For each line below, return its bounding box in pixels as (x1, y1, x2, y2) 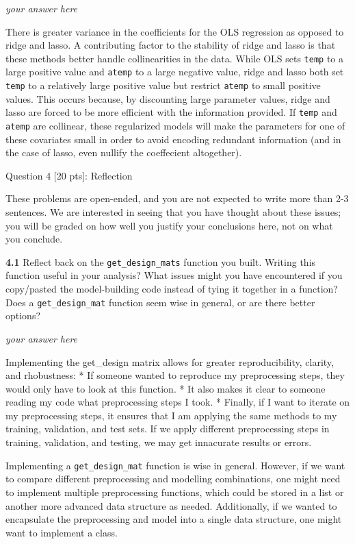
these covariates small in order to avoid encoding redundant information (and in (5, 132, 341, 146)
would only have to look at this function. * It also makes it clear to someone (5, 381, 326, 395)
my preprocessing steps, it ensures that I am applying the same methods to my (5, 408, 337, 422)
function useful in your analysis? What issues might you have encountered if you (5, 268, 343, 282)
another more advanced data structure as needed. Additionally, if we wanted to (5, 498, 337, 512)
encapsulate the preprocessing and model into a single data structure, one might (5, 512, 342, 526)
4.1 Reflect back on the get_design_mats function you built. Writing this (5, 254, 316, 269)
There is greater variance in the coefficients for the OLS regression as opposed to (5, 24, 344, 38)
